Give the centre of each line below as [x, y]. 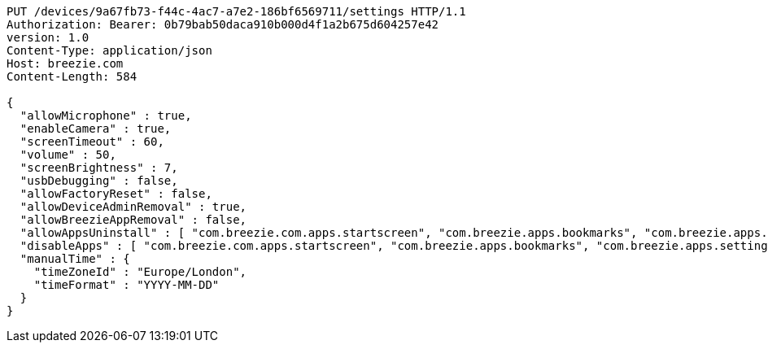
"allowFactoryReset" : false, [116, 194]
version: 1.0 [48, 37]
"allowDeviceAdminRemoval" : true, [133, 207]
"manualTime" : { [75, 259]
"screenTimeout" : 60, [92, 142]
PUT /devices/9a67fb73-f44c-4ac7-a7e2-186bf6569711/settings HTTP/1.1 [236, 11]
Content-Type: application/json [109, 50]
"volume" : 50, [68, 155]
